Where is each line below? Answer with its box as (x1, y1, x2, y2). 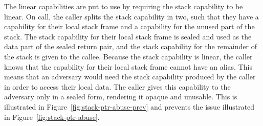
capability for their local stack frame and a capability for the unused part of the (4, 21, 255, 32)
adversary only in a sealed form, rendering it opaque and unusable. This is (4, 91, 237, 102)
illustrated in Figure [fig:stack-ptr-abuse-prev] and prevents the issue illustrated (4, 101, 255, 112)
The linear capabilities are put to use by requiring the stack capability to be (4, 1, 243, 11)
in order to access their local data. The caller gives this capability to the (4, 81, 231, 92)
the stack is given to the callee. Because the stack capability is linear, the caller (4, 51, 253, 61)
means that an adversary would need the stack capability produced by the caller (4, 71, 256, 82)
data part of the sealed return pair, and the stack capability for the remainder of (4, 41, 257, 52)
